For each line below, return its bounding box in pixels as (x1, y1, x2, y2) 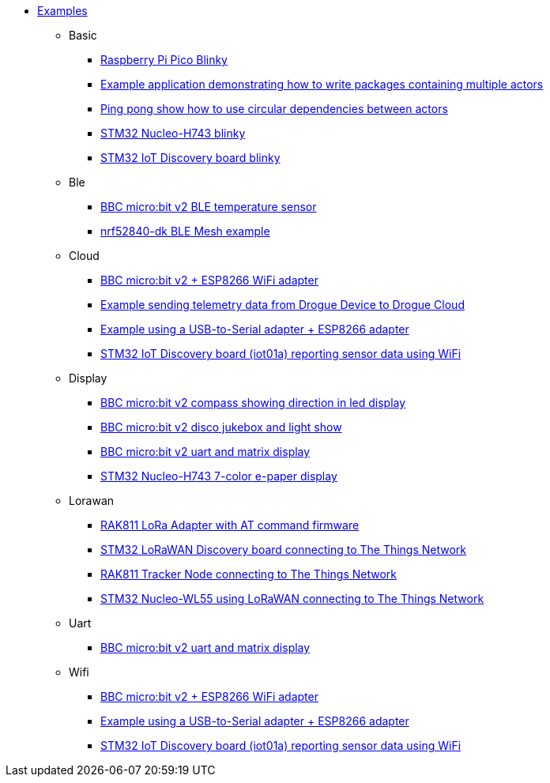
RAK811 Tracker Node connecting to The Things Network (100, 567, 397, 581)
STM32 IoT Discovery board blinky (100, 151, 281, 164)
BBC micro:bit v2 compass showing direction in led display (100, 396, 406, 409)
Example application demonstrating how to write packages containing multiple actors (100, 77, 544, 91)
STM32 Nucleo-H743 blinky (100, 126, 246, 140)
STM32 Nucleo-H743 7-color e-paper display (100, 469, 337, 483)
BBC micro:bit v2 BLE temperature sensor (100, 200, 317, 213)
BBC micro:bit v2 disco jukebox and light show (100, 420, 342, 434)
